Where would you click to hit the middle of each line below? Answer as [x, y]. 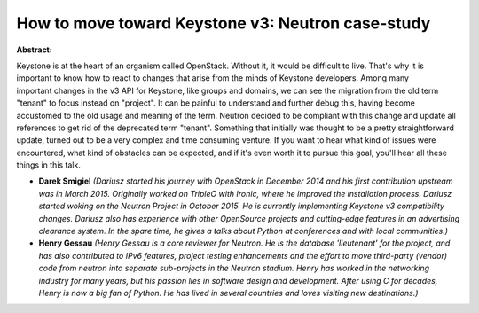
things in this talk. [49, 165]
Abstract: [34, 50]
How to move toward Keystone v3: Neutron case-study [224, 23]
